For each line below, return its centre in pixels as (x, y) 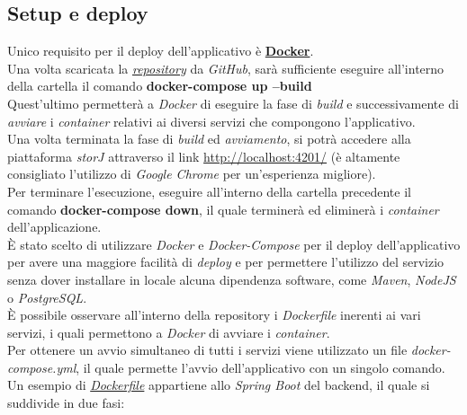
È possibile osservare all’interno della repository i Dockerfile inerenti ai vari (214, 315)
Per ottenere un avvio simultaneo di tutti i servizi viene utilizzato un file (207, 350)
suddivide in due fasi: (66, 403)
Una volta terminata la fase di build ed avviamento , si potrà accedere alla (209, 139)
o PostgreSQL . (47, 297)
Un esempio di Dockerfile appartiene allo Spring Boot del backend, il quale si (219, 385)
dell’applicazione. (54, 227)
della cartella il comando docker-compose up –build (160, 86)
